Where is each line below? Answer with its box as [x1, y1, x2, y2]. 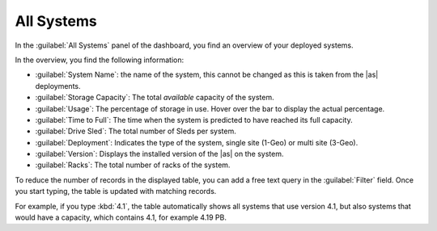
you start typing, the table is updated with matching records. [15, 187, 217, 196]
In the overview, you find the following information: [15, 55, 185, 65]
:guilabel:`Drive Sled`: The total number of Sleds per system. [35, 126, 236, 136]
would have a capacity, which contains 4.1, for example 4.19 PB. [15, 212, 227, 222]
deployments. [35, 81, 81, 90]
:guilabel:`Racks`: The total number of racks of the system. [35, 160, 231, 170]
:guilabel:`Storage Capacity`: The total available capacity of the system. [35, 93, 274, 103]
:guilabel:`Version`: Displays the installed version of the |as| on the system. [35, 149, 284, 159]
